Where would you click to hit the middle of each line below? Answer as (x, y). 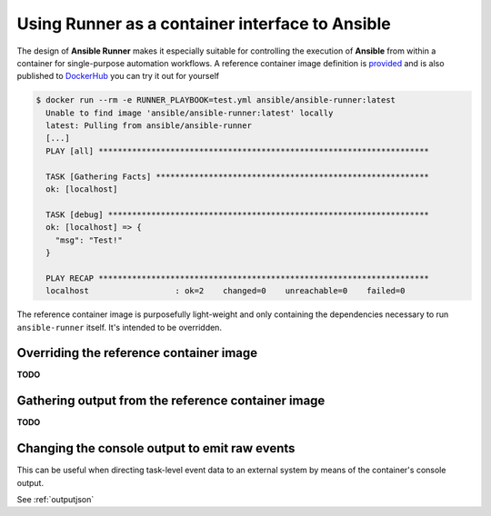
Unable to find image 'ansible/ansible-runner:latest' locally (190, 113)
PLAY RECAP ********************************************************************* (237, 278)
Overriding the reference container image (137, 353)
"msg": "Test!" (89, 240)
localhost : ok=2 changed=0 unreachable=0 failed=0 (225, 291)
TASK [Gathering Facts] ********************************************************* (237, 176)
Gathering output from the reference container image (171, 401)
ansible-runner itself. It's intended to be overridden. (120, 327)
